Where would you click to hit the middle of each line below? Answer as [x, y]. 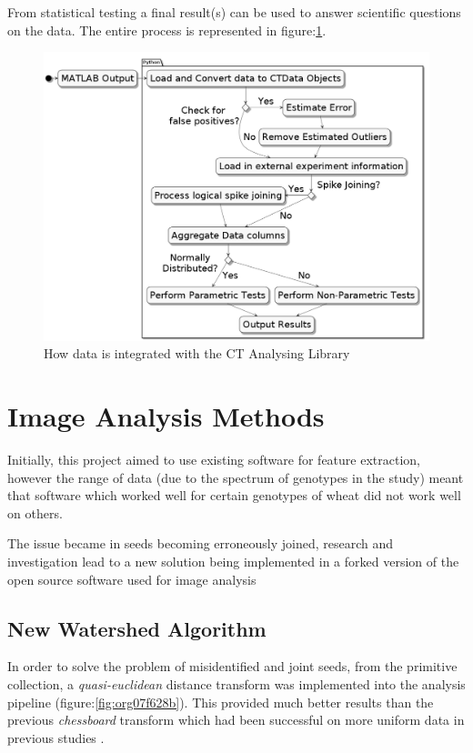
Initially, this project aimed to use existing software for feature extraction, [214, 460]
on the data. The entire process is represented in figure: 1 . [167, 30]
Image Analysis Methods [166, 416]
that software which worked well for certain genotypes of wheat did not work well [234, 495]
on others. [35, 512]
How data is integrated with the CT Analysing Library [197, 353]
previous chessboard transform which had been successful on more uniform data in [236, 720]
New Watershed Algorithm [137, 628]
